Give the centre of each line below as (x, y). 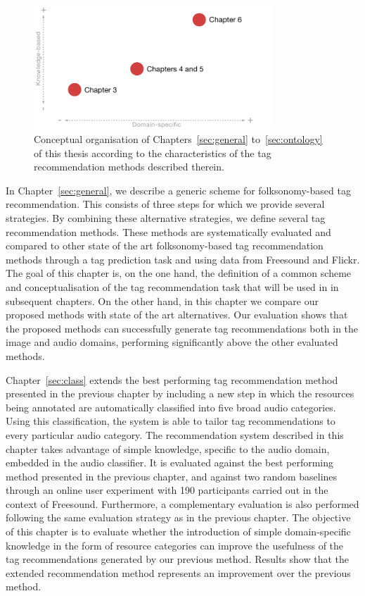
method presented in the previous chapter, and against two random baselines (172, 476)
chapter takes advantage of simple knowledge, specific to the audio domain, (168, 448)
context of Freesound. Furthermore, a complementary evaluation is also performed (182, 503)
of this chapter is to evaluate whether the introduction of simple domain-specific (178, 532)
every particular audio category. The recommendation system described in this (175, 434)
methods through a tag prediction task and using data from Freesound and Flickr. (183, 259)
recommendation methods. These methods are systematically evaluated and (168, 231)
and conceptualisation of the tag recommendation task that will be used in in (172, 286)
